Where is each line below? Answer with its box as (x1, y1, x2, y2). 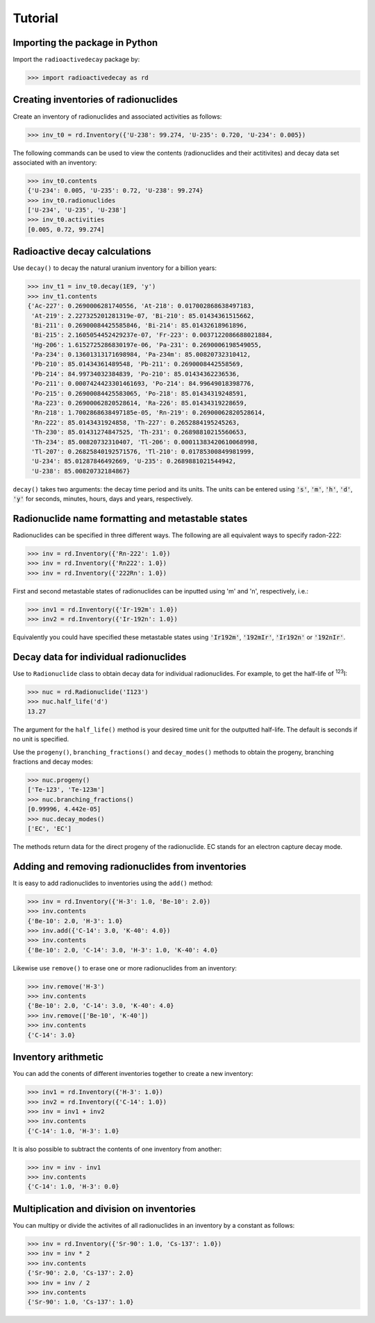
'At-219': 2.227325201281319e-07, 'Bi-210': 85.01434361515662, (31, 312, 255, 319)
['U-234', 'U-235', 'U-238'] (27, 206, 127, 214)
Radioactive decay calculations (12, 246, 152, 258)
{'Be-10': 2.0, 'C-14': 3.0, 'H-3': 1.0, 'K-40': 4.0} (27, 946, 218, 954)
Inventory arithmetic (12, 1052, 104, 1063)
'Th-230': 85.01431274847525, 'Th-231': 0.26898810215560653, (31, 428, 248, 437)
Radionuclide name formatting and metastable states (12, 512, 248, 524)
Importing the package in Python (12, 37, 158, 49)
